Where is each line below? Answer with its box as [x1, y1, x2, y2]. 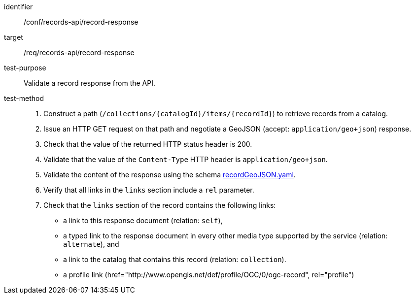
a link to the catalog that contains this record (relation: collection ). [63, 255, 286, 264]
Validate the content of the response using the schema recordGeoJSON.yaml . [43, 170, 296, 179]
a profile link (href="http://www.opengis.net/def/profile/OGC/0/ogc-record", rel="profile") [63, 270, 354, 279]
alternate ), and [63, 240, 119, 248]
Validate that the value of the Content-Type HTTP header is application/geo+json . [43, 155, 328, 164]
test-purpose [4, 64, 46, 72]
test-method [4, 94, 44, 102]
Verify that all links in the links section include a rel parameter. [43, 186, 254, 194]
